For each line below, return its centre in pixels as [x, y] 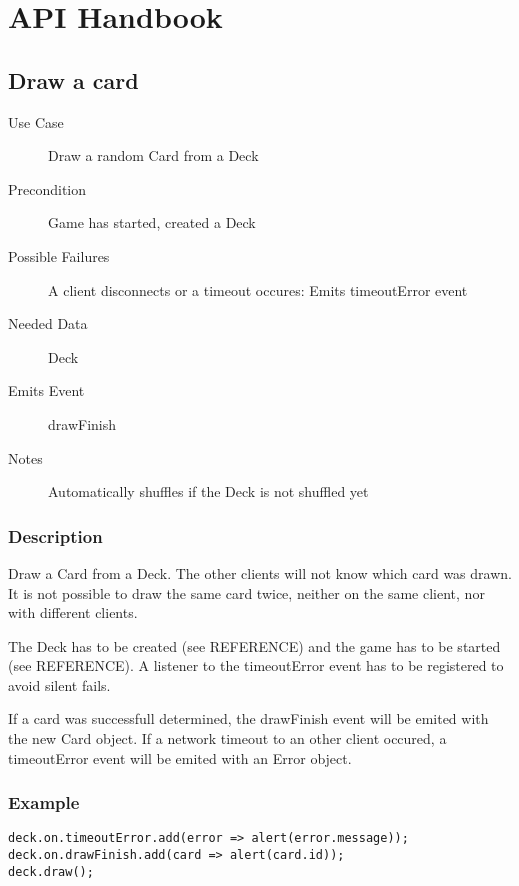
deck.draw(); [51, 871]
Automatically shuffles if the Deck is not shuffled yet [208, 491]
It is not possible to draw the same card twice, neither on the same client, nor [246, 592]
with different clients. [73, 612]
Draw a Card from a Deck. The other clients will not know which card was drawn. [260, 572]
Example [44, 802]
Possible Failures [59, 255]
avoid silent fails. [59, 684]
